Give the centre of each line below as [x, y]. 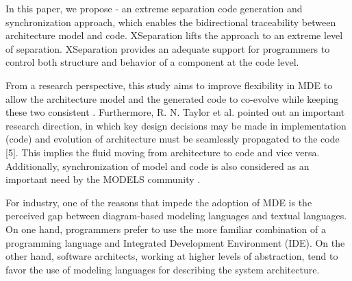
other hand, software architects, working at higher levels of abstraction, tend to [172, 256]
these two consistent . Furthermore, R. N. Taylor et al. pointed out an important [175, 112]
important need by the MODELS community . [103, 179]
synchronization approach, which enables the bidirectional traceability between [171, 22]
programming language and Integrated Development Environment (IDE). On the [175, 242]
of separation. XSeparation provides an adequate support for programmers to [168, 48]
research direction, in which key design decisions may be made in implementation [176, 125]
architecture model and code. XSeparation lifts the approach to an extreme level [174, 35]
